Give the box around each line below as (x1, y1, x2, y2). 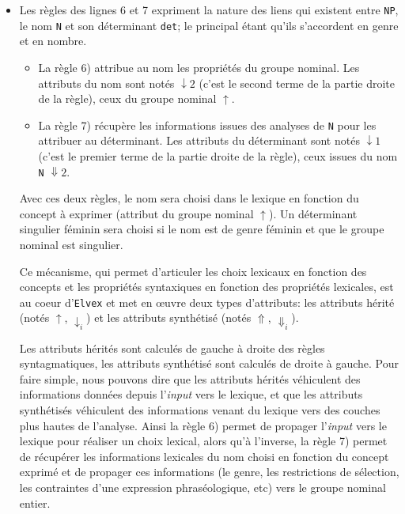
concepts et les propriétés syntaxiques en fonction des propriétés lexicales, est (19, 278, 394, 295)
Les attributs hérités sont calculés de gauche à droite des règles (19, 339, 325, 356)
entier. (19, 494, 51, 511)
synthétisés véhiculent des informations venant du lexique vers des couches (19, 402, 380, 418)
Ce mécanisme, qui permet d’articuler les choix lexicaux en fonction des (19, 263, 367, 279)
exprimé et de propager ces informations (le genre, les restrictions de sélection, (19, 463, 399, 480)
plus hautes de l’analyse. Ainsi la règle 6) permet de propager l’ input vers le (19, 417, 387, 433)
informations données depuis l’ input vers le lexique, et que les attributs (19, 386, 363, 403)
